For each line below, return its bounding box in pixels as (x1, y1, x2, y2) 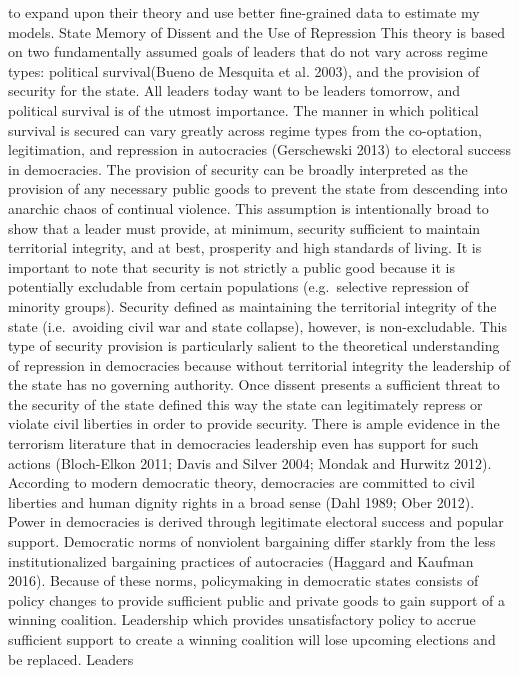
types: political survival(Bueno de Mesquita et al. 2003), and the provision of (8, 60, 480, 81)
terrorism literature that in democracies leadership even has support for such (8, 433, 479, 454)
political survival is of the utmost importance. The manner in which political (8, 99, 479, 120)
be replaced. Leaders (8, 648, 134, 669)
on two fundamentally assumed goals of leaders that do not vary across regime (8, 41, 488, 62)
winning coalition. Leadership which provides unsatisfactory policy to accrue (8, 609, 476, 630)
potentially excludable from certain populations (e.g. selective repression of (8, 276, 469, 297)
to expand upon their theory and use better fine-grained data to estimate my (8, 2, 480, 22)
